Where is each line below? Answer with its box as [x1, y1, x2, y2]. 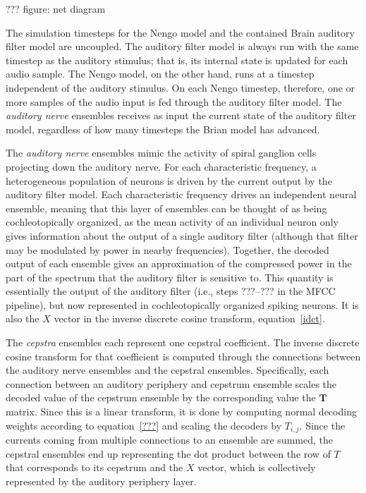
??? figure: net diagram [6, 1, 106, 16]
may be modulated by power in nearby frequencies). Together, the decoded [6, 242, 329, 257]
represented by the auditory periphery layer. [6, 473, 197, 488]
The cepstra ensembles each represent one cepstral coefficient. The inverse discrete [6, 335, 360, 350]
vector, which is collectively [197, 460, 316, 475]
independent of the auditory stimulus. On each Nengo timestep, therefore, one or [6, 80, 355, 95]
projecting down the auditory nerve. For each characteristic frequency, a [6, 159, 317, 174]
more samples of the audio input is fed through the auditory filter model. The [6, 94, 342, 109]
